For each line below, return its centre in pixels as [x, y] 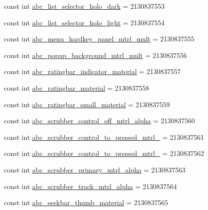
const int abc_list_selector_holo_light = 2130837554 [84, 22]
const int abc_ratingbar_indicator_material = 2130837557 [93, 71]
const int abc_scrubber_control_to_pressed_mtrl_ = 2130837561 [104, 137]
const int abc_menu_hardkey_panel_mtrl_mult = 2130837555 [99, 39]
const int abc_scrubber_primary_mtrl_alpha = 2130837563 [95, 169]
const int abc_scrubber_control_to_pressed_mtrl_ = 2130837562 [104, 153]
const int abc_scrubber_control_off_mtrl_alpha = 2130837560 [99, 121]
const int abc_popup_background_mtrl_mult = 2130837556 [95, 55]
